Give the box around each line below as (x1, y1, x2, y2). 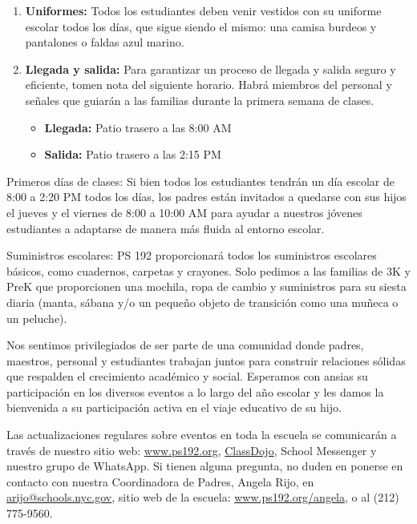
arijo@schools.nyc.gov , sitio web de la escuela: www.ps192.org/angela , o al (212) (6, 489, 399, 506)
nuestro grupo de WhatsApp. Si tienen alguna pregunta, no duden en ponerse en (6, 457, 403, 474)
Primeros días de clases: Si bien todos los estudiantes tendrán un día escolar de (6, 172, 395, 189)
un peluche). (6, 309, 67, 326)
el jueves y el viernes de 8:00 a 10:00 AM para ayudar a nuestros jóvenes (6, 204, 362, 220)
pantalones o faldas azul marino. (25, 34, 184, 50)
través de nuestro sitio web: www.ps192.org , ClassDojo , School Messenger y (6, 441, 377, 458)
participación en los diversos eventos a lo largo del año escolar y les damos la (6, 383, 384, 400)
